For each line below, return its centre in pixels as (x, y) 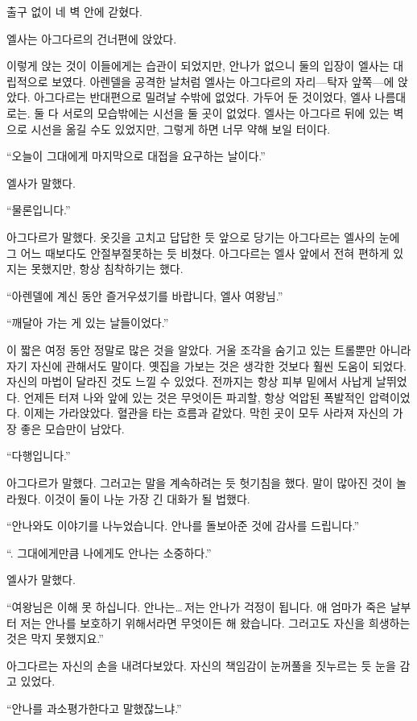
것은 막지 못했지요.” (55, 638)
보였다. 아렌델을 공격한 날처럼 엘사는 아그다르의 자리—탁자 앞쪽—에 (223, 81)
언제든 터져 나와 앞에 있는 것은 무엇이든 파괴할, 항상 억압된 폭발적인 (194, 397)
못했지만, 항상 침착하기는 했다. (107, 269)
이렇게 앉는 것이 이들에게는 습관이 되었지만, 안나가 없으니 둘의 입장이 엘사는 (198, 66)
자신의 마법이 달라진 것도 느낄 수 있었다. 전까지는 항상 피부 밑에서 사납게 (190, 381)
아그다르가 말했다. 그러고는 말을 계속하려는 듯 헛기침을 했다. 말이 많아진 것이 (200, 483)
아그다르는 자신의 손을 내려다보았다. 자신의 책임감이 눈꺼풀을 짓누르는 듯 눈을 (201, 665)
